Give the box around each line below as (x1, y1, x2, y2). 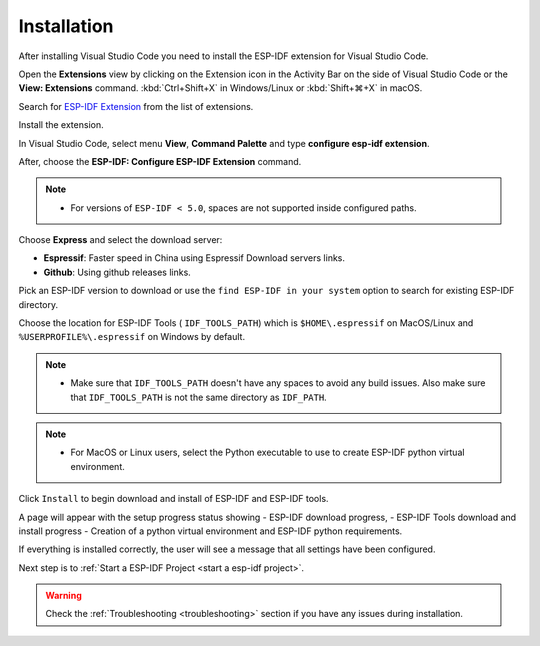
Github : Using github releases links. (43, 266, 192, 278)
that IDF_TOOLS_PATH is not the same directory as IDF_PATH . (70, 391, 327, 403)
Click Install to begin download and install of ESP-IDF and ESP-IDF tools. (18, 493, 329, 505)
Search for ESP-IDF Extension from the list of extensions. (18, 100, 254, 112)
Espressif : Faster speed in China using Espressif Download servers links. (43, 252, 345, 264)
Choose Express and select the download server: (18, 234, 223, 246)
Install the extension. (18, 119, 104, 131)
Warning (45, 590, 82, 602)
